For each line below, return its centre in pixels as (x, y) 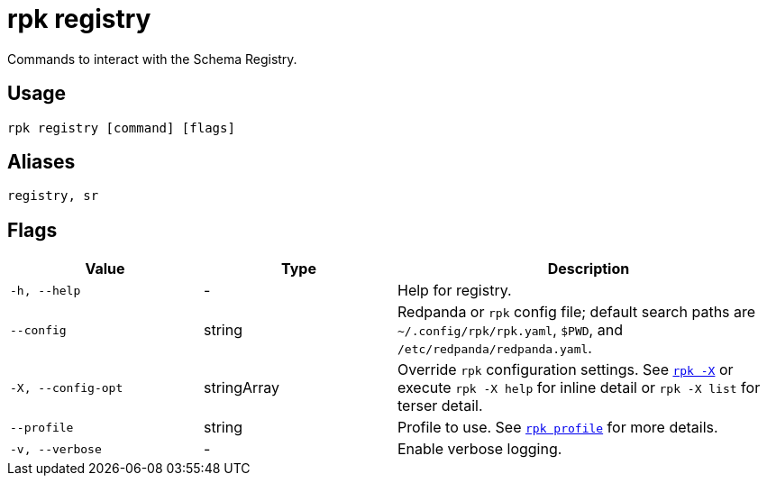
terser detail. (440, 406)
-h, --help (46, 290)
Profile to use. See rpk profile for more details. (558, 428)
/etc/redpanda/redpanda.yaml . (495, 348)
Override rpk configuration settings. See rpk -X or (566, 370)
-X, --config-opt (67, 387)
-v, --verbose (56, 449)
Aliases (41, 162)
